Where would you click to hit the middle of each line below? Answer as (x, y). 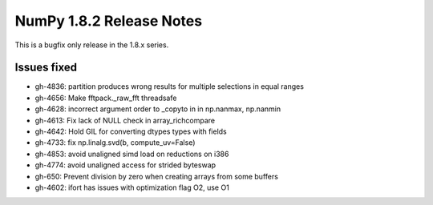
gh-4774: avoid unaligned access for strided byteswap (125, 165)
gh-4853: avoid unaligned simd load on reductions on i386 (132, 154)
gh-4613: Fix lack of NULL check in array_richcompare (125, 120)
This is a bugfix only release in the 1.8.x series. (92, 45)
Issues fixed (46, 68)
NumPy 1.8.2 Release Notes (109, 21)
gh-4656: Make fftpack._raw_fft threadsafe (106, 98)
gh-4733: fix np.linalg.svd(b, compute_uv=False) (115, 143)
